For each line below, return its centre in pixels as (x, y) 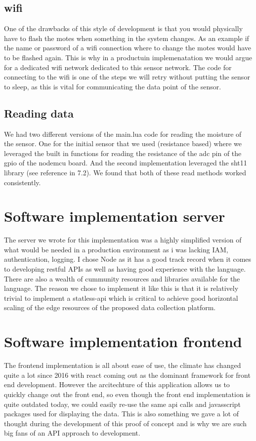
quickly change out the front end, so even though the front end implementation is (127, 394)
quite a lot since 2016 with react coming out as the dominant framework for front (127, 375)
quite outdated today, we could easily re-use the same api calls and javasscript (122, 404)
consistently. (22, 182)
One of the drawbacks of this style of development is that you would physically (124, 28)
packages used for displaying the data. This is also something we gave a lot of (121, 414)
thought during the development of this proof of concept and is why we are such (126, 423)
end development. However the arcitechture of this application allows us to (117, 384)
